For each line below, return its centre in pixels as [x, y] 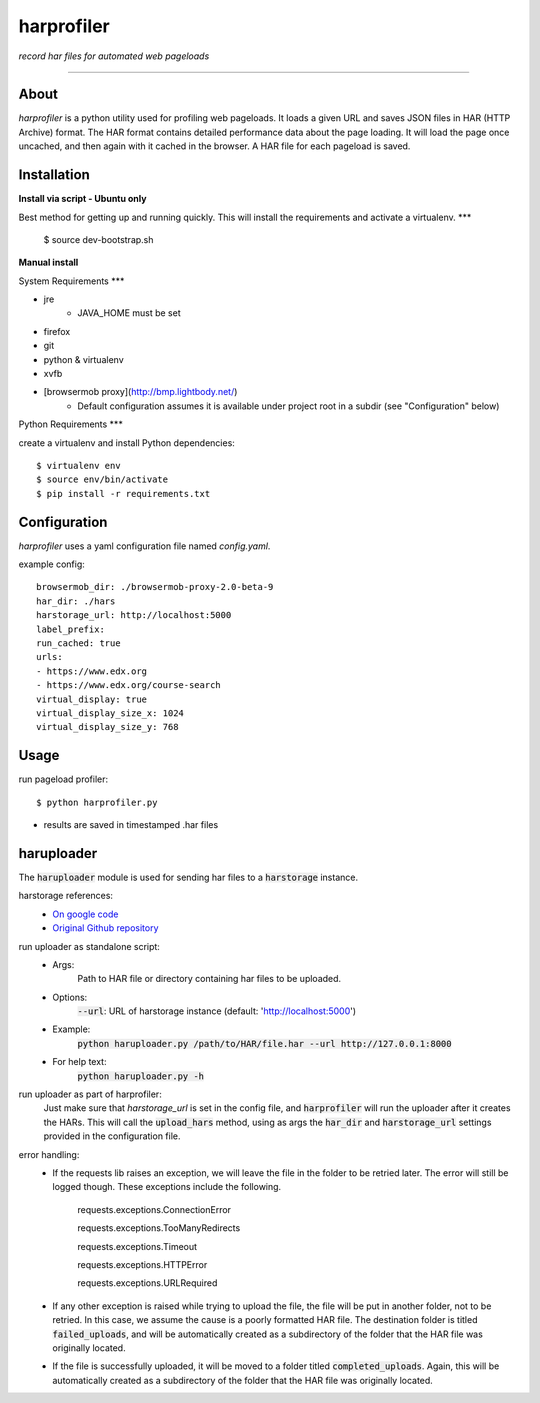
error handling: [49, 1154]
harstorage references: [66, 896]
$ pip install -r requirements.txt [123, 493]
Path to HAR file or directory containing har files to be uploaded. [209, 979]
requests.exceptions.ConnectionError [154, 1209]
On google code [85, 914]
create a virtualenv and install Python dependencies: [126, 442]
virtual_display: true [92, 699]
